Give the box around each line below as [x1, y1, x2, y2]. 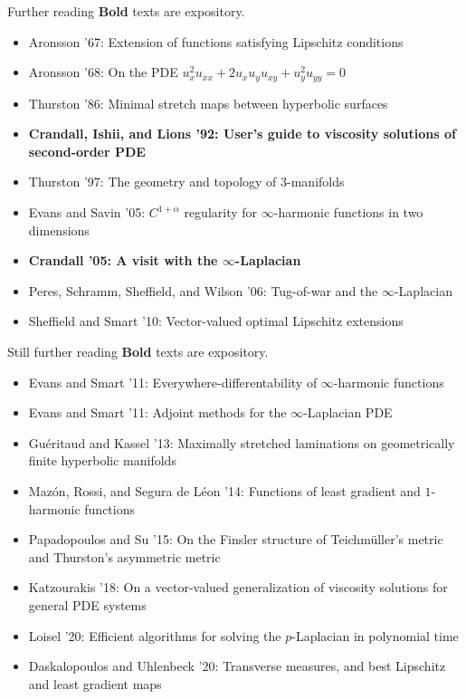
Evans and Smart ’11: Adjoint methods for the [28, 403, 287, 422]
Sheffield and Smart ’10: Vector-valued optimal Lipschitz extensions [28, 311, 404, 330]
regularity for [184, 203, 258, 222]
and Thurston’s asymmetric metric [28, 547, 221, 566]
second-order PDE [28, 141, 146, 160]
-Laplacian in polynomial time [291, 626, 459, 645]
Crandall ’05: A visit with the [28, 251, 218, 270]
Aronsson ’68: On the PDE [28, 62, 178, 81]
